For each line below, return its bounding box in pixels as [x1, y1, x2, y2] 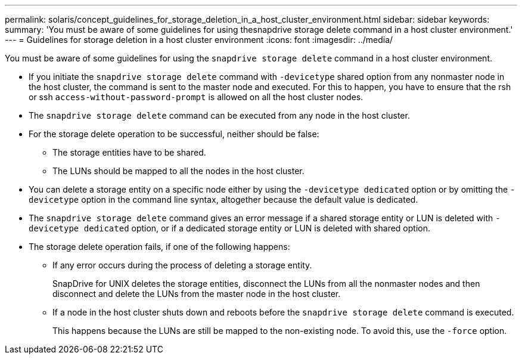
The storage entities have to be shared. [52, 147, 206, 157]
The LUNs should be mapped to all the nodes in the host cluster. [52, 166, 304, 176]
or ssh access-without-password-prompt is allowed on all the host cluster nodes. [29, 92, 363, 102]
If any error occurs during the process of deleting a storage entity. [52, 260, 312, 270]
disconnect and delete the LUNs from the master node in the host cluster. [52, 289, 341, 299]
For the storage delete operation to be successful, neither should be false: [29, 129, 319, 139]
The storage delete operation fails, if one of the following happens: [29, 242, 290, 252]
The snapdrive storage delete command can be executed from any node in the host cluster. [29, 110, 410, 120]
